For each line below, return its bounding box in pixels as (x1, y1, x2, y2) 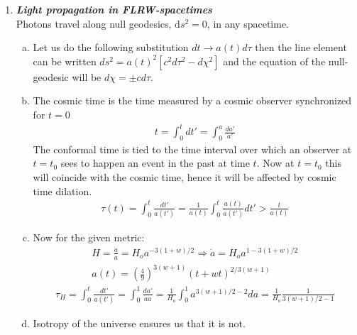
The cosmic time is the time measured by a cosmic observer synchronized (33, 93, 352, 108)
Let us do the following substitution (33, 40, 189, 55)
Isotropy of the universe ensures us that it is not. (33, 315, 246, 330)
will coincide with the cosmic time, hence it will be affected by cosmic (33, 170, 336, 185)
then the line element (255, 40, 347, 55)
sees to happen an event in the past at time (60, 155, 250, 170)
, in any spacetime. (207, 16, 290, 31)
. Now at (256, 155, 295, 170)
